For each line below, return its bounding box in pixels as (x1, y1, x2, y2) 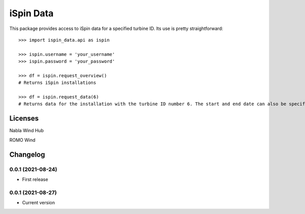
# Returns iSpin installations (18, 80, 97, 86)
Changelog (9, 150, 45, 159)
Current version (22, 200, 55, 206)
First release (22, 176, 48, 182)
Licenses (9, 114, 39, 123)
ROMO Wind (9, 137, 36, 143)
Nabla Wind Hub (9, 128, 44, 134)
